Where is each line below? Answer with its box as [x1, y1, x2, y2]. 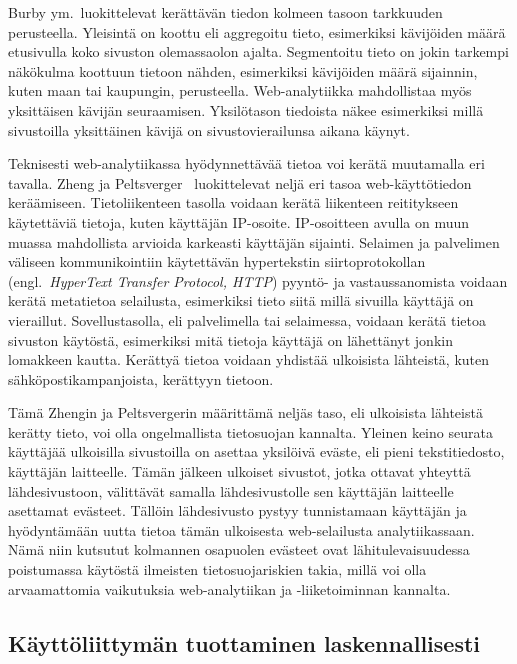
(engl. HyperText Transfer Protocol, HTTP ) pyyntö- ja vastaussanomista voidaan [8, 270, 508, 291]
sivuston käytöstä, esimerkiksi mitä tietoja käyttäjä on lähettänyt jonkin [8, 329, 453, 350]
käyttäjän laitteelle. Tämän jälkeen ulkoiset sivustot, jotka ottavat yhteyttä [8, 461, 471, 482]
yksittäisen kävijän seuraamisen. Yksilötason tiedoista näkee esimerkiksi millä [8, 99, 484, 120]
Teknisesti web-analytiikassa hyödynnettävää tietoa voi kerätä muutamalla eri [8, 153, 485, 174]
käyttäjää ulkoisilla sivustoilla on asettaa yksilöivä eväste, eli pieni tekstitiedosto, [8, 441, 505, 462]
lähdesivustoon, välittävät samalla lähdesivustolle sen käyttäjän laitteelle [8, 480, 454, 501]
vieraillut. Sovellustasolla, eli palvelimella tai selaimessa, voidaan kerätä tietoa [8, 309, 487, 330]
